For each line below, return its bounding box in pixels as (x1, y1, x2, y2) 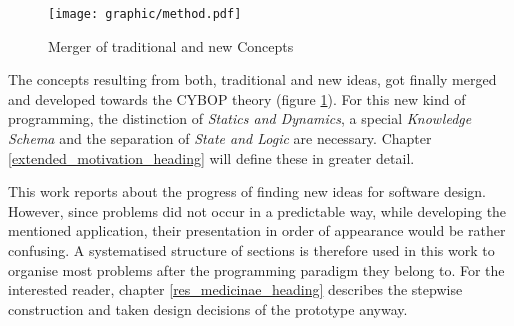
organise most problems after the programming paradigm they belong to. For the (8, 259, 505, 280)
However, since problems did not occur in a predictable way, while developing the (8, 200, 507, 221)
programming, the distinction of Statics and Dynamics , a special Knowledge (8, 108, 472, 129)
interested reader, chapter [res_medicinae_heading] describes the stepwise (8, 279, 463, 300)
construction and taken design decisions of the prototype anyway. (8, 298, 408, 319)
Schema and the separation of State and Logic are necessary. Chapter (8, 128, 432, 149)
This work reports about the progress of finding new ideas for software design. (8, 181, 486, 202)
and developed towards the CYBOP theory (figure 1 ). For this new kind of (8, 88, 466, 109)
